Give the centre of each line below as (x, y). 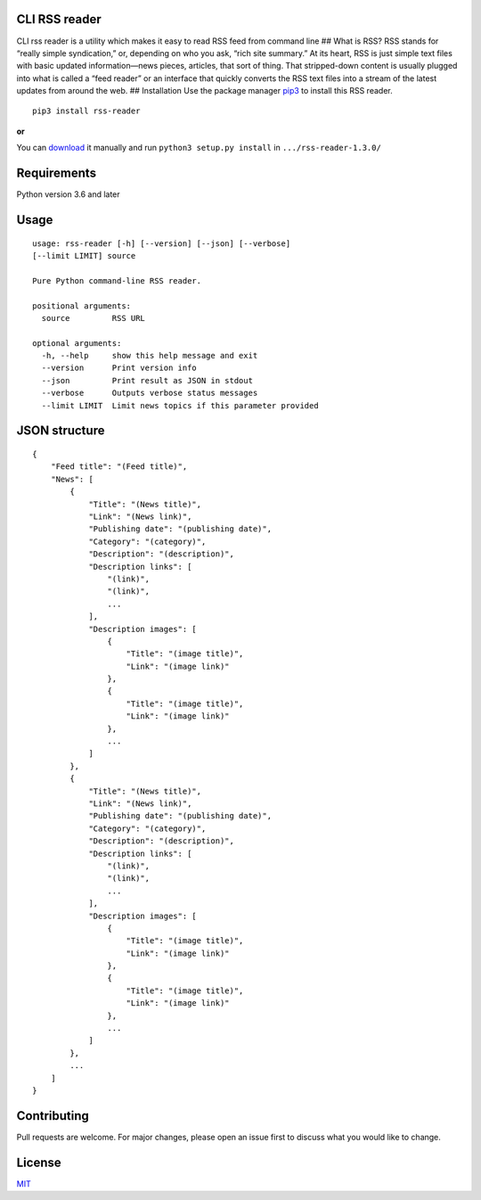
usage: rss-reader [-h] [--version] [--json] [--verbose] (162, 243)
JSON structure (61, 431)
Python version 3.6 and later (68, 194)
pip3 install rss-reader (86, 111)
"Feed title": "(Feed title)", (119, 467)
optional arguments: (77, 343)
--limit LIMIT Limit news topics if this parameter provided (180, 405)
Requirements (57, 173)
